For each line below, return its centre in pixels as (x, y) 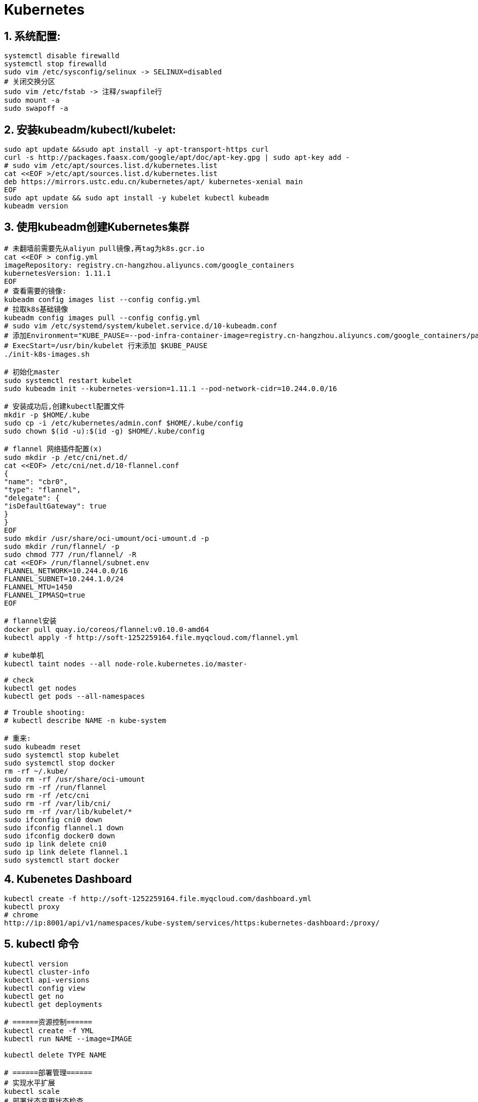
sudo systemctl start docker (62, 860)
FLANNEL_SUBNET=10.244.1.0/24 (64, 579)
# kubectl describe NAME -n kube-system (85, 720)
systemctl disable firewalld (62, 56)
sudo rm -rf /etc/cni (47, 795)
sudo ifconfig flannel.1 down (64, 828)
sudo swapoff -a (36, 109)
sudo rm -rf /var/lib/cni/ (57, 803)
